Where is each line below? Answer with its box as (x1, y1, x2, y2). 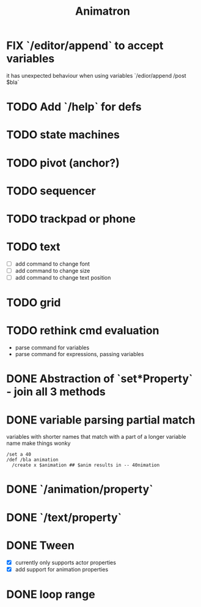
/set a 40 (6, 452, 32, 458)
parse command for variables (15, 344, 90, 351)
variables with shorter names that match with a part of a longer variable (6, 433, 186, 441)
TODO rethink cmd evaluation (6, 324, 159, 338)
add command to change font (15, 260, 90, 267)
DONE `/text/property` (6, 510, 122, 524)
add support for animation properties (15, 565, 109, 573)
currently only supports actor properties (15, 559, 116, 566)
